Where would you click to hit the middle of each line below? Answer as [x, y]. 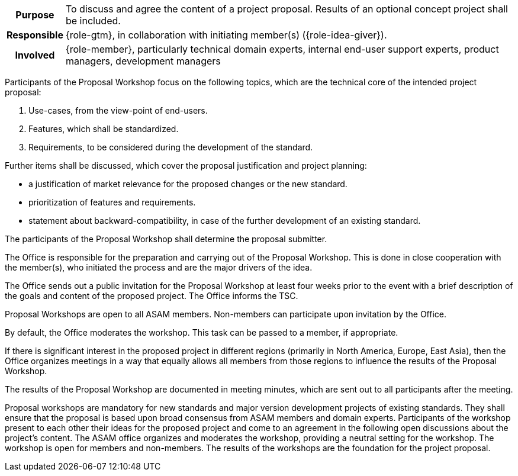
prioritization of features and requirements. [112, 202]
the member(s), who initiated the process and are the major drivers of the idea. [159, 267]
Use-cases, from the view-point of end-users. [118, 110]
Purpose [35, 15]
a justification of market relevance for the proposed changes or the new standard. [188, 184]
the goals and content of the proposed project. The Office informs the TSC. [152, 296]
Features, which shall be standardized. [104, 129]
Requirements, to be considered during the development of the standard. [171, 147]
